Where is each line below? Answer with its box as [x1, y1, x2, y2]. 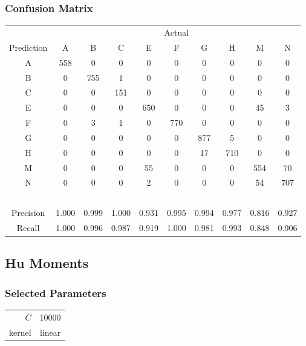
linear [39, 325, 61, 338]
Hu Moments [5, 253, 89, 272]
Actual [164, 25, 189, 38]
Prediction [9, 41, 48, 53]
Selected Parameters [5, 285, 106, 300]
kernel [9, 325, 31, 338]
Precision [11, 206, 45, 219]
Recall [16, 221, 40, 233]
